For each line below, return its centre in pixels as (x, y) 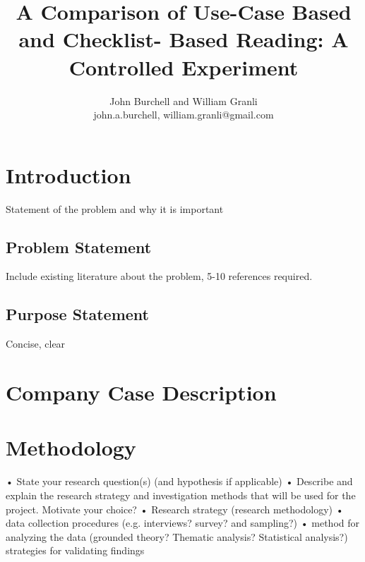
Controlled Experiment (184, 67)
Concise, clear (36, 344)
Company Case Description (141, 392)
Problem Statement (79, 246)
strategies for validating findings (75, 550)
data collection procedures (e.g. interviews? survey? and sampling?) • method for (183, 523)
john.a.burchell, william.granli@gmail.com (184, 115)
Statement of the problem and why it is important (115, 208)
